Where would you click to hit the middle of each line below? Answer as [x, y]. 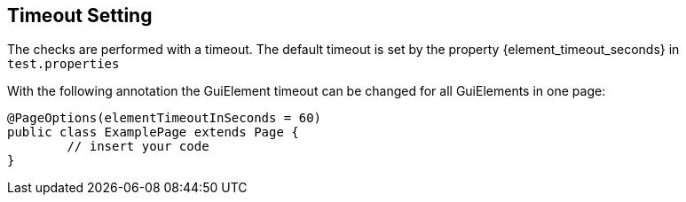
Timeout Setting [80, 16]
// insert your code [138, 147]
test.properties [63, 64]
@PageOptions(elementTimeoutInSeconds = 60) [165, 118]
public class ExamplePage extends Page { [153, 132]
